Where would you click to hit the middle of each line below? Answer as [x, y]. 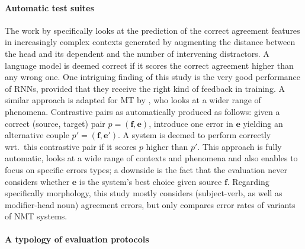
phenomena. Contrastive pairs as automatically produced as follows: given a [142, 111]
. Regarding [248, 181]
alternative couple [37, 135]
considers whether [37, 181]
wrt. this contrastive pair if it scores [71, 146]
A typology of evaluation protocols [77, 239]
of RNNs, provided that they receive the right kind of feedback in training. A [145, 88]
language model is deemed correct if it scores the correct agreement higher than [149, 65]
